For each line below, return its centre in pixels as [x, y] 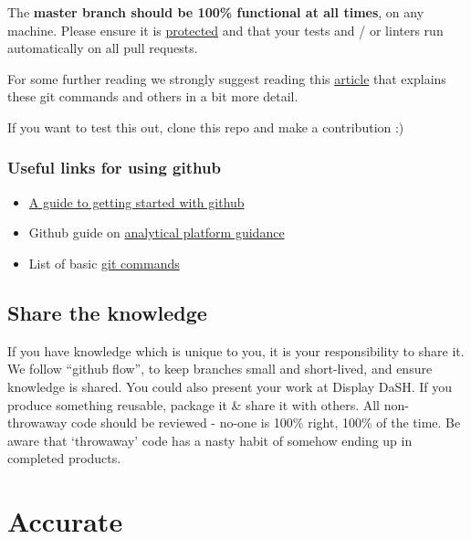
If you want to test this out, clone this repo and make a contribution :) [206, 127]
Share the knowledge [107, 312]
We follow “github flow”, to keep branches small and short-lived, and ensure [220, 369]
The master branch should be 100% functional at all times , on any [216, 12]
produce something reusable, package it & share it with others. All [194, 404]
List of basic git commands [104, 263]
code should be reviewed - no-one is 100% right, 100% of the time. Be [266, 423]
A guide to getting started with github [136, 201]
